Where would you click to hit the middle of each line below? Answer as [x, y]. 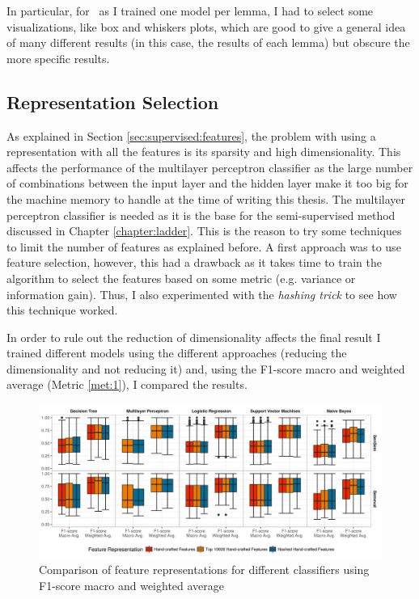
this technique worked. [62, 310]
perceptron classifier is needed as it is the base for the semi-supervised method [201, 215]
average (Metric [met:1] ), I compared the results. [127, 384]
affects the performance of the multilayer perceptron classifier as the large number [210, 167]
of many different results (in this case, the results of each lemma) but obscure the [208, 42]
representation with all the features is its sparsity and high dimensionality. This [204, 152]
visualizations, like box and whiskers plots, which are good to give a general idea [206, 26]
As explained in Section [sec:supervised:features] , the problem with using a [191, 135]
